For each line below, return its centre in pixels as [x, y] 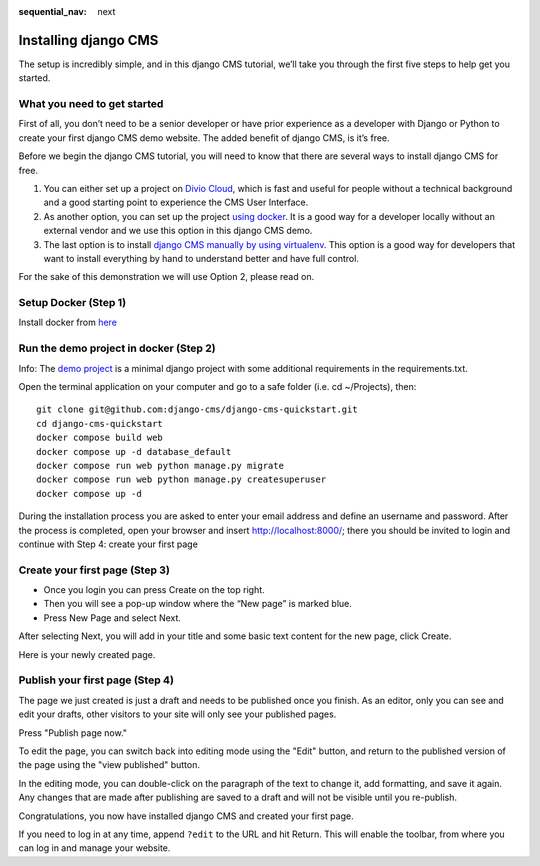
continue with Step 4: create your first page [108, 544]
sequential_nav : [52, 11]
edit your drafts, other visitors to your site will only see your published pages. [177, 714]
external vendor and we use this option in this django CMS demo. [178, 231]
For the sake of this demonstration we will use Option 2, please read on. [166, 277]
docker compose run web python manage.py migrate [160, 465]
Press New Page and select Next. [112, 617]
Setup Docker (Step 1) [72, 303]
